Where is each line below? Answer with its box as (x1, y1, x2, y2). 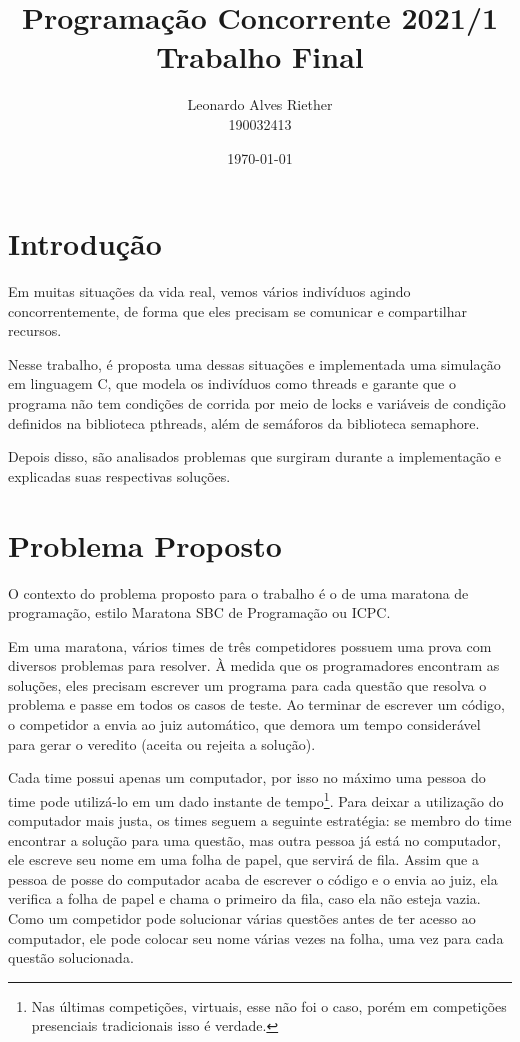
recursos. (8, 320, 62, 341)
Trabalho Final (156, 36, 364, 77)
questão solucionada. (8, 947, 134, 968)
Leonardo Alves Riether (187, 94, 333, 115)
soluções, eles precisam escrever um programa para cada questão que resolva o (8, 674, 487, 695)
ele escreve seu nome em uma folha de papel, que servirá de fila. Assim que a (8, 849, 479, 870)
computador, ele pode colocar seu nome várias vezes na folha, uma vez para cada (8, 927, 504, 948)
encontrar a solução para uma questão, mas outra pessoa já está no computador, (8, 829, 501, 850)
